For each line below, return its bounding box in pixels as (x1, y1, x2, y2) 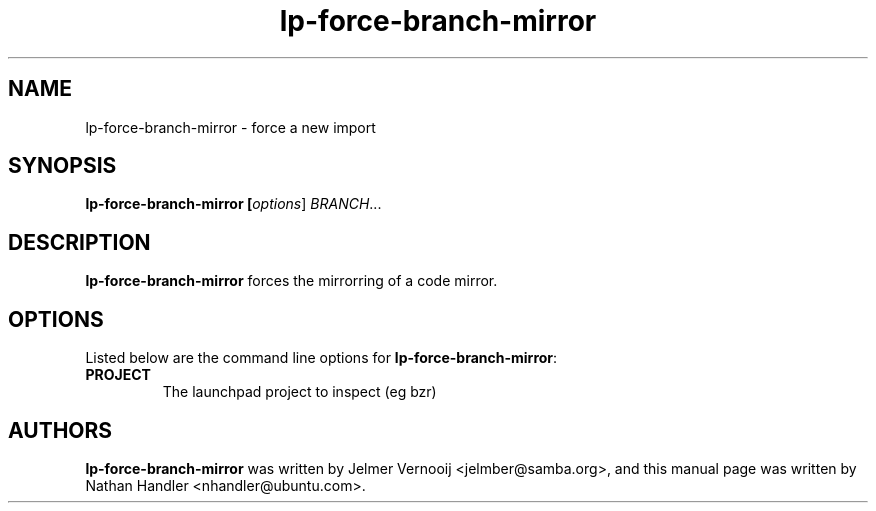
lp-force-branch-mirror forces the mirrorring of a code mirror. (85, 272, 498, 290)
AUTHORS (8, 417, 113, 443)
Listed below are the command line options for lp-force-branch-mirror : (85, 349, 558, 367)
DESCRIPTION (8, 229, 151, 255)
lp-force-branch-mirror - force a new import (85, 118, 376, 136)
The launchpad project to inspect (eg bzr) (162, 383, 437, 401)
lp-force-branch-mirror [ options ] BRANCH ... (85, 195, 382, 213)
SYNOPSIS (8, 153, 117, 179)
